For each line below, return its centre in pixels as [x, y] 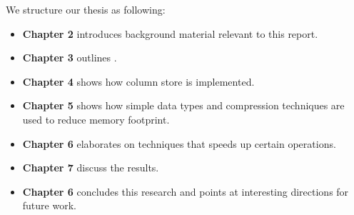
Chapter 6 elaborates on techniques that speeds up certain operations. [179, 143]
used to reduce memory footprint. [96, 119]
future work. [49, 205]
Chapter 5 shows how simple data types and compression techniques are [183, 105]
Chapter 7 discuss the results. [91, 167]
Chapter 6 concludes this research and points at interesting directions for [186, 191]
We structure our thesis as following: [86, 9]
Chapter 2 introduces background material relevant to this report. [170, 33]
